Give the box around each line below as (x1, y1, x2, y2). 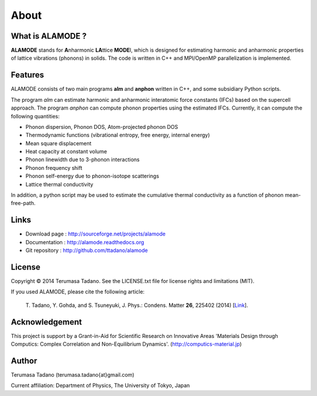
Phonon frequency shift (25, 164, 83, 171)
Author (11, 356, 38, 366)
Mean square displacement (25, 139, 92, 146)
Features (11, 70, 44, 80)
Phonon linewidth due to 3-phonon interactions (25, 156, 140, 163)
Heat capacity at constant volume (25, 148, 107, 155)
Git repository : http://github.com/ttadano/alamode (25, 247, 148, 254)
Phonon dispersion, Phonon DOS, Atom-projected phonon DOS (25, 123, 178, 130)
